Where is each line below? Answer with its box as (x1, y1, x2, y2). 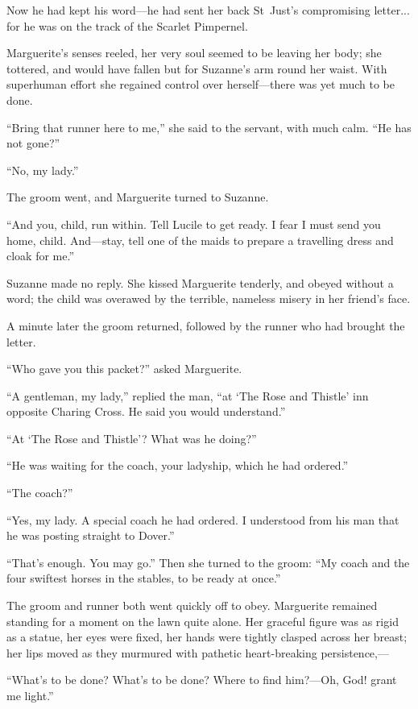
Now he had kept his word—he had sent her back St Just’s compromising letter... (6, 2, 410, 18)
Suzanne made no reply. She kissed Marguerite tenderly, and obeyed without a (6, 274, 394, 291)
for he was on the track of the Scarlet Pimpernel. (6, 17, 248, 34)
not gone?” (6, 135, 60, 151)
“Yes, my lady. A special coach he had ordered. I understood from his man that (6, 511, 399, 528)
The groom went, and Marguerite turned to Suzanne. (6, 189, 269, 205)
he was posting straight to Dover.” (6, 527, 175, 544)
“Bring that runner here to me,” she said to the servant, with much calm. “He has (6, 118, 412, 135)
